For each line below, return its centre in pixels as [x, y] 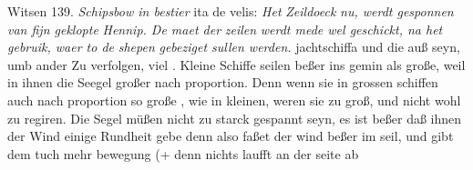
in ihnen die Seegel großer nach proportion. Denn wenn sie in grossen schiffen [223, 82]
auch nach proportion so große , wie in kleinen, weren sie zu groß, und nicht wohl [234, 100]
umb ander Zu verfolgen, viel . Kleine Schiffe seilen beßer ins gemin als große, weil [236, 64]
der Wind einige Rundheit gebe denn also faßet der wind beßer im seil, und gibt [231, 136]
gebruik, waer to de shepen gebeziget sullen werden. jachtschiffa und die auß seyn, [234, 47]
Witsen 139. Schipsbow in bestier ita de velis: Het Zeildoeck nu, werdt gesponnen [231, 11]
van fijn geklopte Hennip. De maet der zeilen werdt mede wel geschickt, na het [225, 29]
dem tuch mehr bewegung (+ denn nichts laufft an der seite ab [183, 153]
